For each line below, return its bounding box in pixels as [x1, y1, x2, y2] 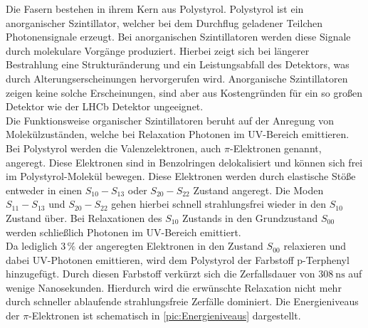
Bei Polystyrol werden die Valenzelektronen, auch [6, 140, 221, 155]
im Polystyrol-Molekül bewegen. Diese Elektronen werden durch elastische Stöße [6, 169, 356, 184]
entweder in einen [6, 182, 82, 197]
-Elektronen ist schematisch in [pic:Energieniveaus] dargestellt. [28, 308, 301, 323]
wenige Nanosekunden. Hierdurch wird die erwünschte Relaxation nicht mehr [6, 280, 342, 295]
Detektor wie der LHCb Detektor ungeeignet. [6, 99, 204, 114]
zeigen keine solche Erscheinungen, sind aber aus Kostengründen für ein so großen [6, 85, 362, 100]
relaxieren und [283, 238, 346, 253]
